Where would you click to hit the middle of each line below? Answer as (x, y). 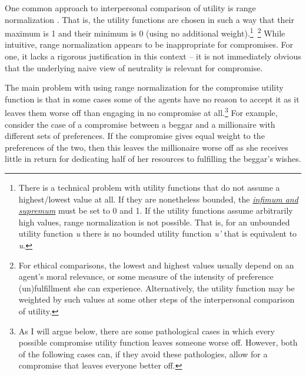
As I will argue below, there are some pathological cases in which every (147, 331)
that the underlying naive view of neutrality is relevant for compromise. (134, 67)
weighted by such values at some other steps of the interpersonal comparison (157, 299)
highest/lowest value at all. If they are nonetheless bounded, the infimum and (158, 199)
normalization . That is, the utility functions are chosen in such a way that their (149, 19)
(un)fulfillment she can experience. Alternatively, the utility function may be (157, 288)
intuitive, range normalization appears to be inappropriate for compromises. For (149, 44)
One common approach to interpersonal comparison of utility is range (130, 8)
